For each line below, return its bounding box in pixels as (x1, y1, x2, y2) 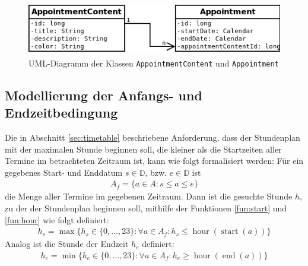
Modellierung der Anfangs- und (5, 85, 202, 104)
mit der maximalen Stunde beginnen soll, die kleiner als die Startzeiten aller (5, 142, 282, 155)
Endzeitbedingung (5, 103, 118, 122)
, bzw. (145, 166, 167, 178)
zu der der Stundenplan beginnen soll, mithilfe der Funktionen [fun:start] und (5, 201, 287, 214)
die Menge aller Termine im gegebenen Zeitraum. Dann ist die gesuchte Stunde (5, 190, 293, 202)
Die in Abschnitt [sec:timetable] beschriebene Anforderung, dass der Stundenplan (5, 131, 300, 143)
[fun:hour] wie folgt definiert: (5, 213, 109, 226)
